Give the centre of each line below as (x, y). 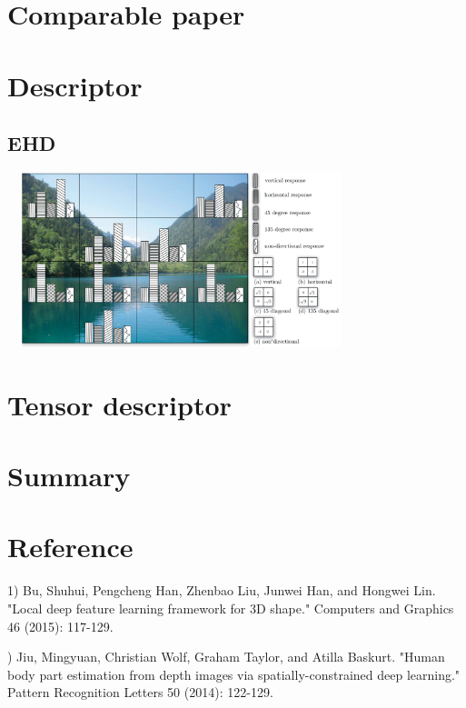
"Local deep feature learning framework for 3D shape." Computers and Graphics (231, 608)
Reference (70, 547)
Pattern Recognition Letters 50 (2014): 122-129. (140, 692)
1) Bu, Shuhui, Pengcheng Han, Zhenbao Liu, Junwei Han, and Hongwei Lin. (222, 590)
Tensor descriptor (119, 404)
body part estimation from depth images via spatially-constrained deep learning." (234, 674)
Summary (69, 476)
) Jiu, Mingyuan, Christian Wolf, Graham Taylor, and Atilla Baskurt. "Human (226, 657)
